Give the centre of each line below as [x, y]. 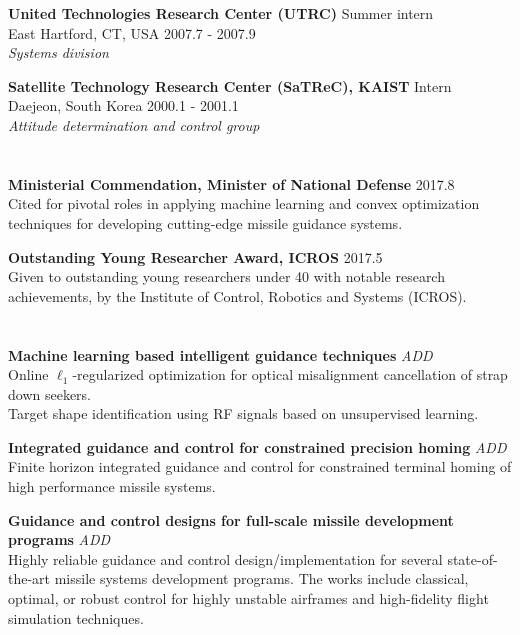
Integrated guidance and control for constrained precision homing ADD [257, 446]
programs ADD [59, 539]
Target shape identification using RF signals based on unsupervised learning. [243, 413]
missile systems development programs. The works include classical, [261, 578]
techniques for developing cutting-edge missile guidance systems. [205, 222]
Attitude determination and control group [134, 124]
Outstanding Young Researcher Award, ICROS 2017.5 [195, 256]
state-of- [472, 558]
